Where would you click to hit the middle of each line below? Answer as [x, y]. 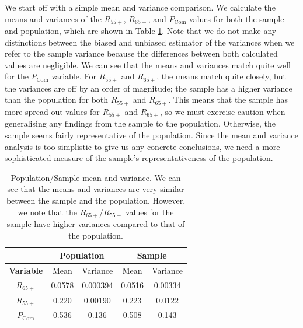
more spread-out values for [52, 111]
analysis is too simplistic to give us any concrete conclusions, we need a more [142, 146]
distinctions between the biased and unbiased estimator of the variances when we [150, 42]
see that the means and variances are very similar [96, 189]
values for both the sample [237, 18]
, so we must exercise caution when [222, 111]
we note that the [48, 212]
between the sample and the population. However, [96, 200]
